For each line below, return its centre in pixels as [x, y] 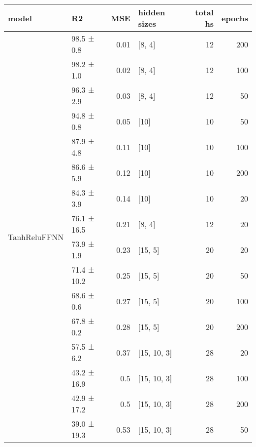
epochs [235, 18]
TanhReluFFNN [36, 237]
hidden [152, 12]
